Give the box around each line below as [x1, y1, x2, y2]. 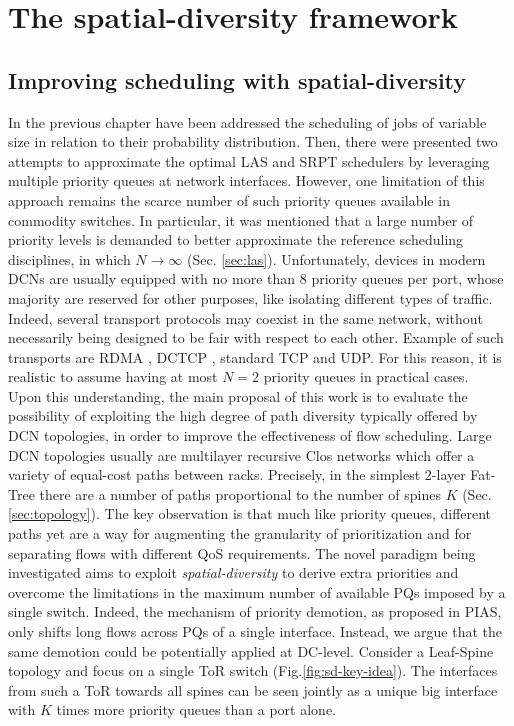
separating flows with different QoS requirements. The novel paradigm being [8, 542, 476, 563]
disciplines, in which [8, 248, 131, 269]
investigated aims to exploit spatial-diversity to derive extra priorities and [8, 562, 459, 583]
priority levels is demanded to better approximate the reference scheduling [8, 229, 464, 250]
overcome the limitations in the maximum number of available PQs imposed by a [8, 581, 506, 602]
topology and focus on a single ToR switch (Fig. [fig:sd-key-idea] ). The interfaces [8, 660, 498, 681]
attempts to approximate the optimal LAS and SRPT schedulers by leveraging [8, 150, 490, 171]
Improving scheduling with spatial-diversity [8, 64, 467, 95]
